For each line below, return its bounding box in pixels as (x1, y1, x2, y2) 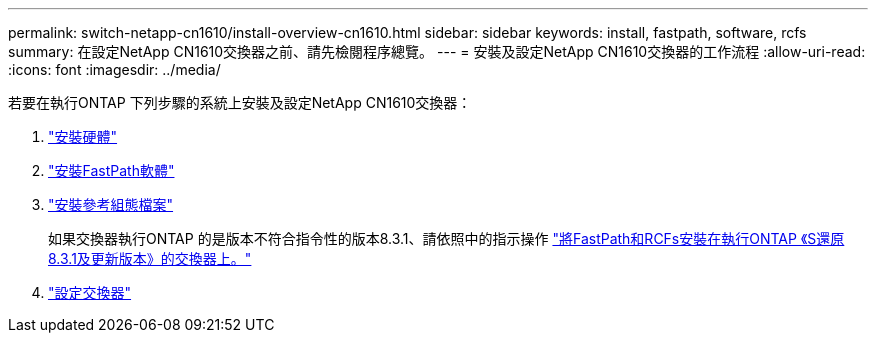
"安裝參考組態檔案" (48, 196, 174, 213)
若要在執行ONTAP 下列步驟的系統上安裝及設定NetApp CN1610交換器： (8, 94, 472, 111)
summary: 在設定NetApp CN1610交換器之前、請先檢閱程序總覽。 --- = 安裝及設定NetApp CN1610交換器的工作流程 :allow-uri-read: (8, 43, 866, 60)
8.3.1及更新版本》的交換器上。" (48, 250, 252, 267)
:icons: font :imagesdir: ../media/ (8, 61, 221, 78)
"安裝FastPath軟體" (48, 162, 175, 179)
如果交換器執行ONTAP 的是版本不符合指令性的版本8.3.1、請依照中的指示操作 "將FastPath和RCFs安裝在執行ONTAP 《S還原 (48, 230, 845, 247)
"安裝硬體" (48, 128, 118, 145)
